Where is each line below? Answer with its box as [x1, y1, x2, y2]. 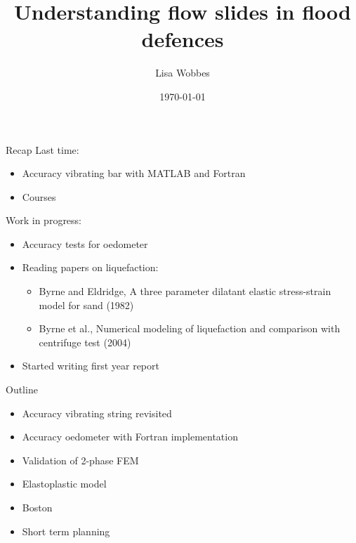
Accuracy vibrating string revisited [22, 405, 172, 420]
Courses [22, 189, 56, 204]
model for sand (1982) [39, 297, 134, 312]
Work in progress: [6, 213, 82, 228]
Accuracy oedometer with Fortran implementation [22, 429, 238, 444]
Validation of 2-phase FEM [22, 452, 139, 467]
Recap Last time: [6, 142, 79, 157]
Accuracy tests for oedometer [22, 236, 148, 251]
